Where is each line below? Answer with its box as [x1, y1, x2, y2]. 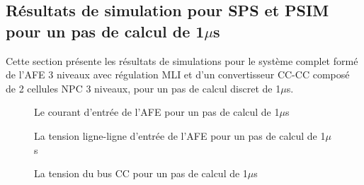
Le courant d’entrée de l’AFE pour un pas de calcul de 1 [34, 105, 280, 119]
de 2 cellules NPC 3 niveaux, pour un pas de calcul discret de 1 [6, 80, 281, 95]
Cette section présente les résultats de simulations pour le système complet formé [6, 53, 358, 68]
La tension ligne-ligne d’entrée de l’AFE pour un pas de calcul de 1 [34, 128, 326, 143]
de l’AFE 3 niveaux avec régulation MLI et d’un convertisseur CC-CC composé [6, 67, 350, 82]
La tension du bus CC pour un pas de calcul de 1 [34, 166, 248, 181]
